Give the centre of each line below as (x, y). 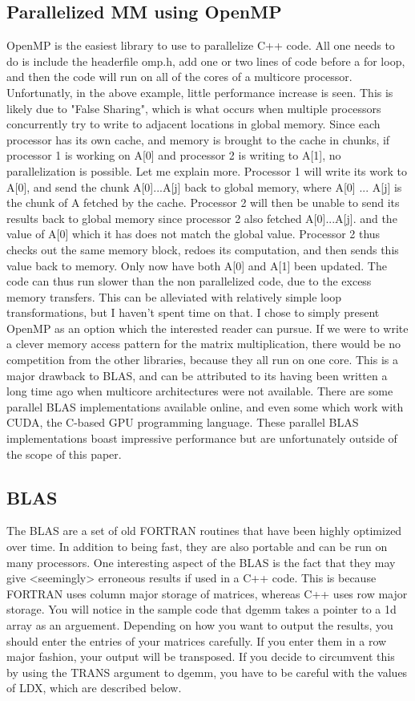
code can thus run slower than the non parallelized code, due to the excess (189, 281)
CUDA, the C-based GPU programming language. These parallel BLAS (183, 422)
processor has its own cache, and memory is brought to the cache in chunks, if (198, 139)
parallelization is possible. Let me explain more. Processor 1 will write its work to (207, 170)
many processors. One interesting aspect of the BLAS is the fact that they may (201, 562)
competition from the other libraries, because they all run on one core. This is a (202, 360)
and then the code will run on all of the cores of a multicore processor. (179, 77)
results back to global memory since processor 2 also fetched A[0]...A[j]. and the (202, 218)
